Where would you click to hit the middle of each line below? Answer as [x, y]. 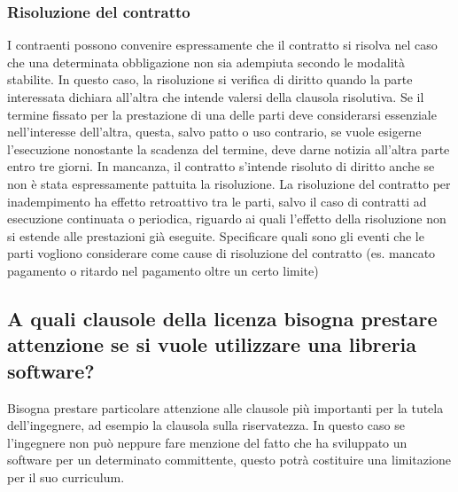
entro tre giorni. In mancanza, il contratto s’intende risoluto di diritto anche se [221, 166]
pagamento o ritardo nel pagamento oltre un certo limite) [163, 270]
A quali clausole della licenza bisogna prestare [222, 318]
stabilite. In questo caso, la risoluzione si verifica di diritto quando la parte [210, 79]
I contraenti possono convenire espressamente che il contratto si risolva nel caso [222, 45]
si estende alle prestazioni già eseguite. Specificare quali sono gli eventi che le [216, 235]
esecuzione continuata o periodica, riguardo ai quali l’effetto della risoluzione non [227, 219]
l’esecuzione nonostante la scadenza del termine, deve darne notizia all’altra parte [229, 148]
